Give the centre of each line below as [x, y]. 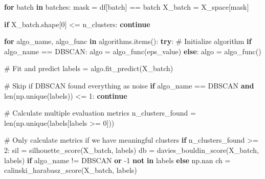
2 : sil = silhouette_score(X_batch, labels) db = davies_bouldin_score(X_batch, [132, 150]
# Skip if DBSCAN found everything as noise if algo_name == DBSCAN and [129, 85]
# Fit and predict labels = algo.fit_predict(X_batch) [89, 68]
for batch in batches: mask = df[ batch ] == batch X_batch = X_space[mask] [127, 7]
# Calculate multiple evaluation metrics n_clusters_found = [100, 113]
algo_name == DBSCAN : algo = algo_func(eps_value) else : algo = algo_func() [133, 51]
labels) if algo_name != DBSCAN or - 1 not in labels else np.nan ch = [117, 160]
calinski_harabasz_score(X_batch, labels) [71, 170]
